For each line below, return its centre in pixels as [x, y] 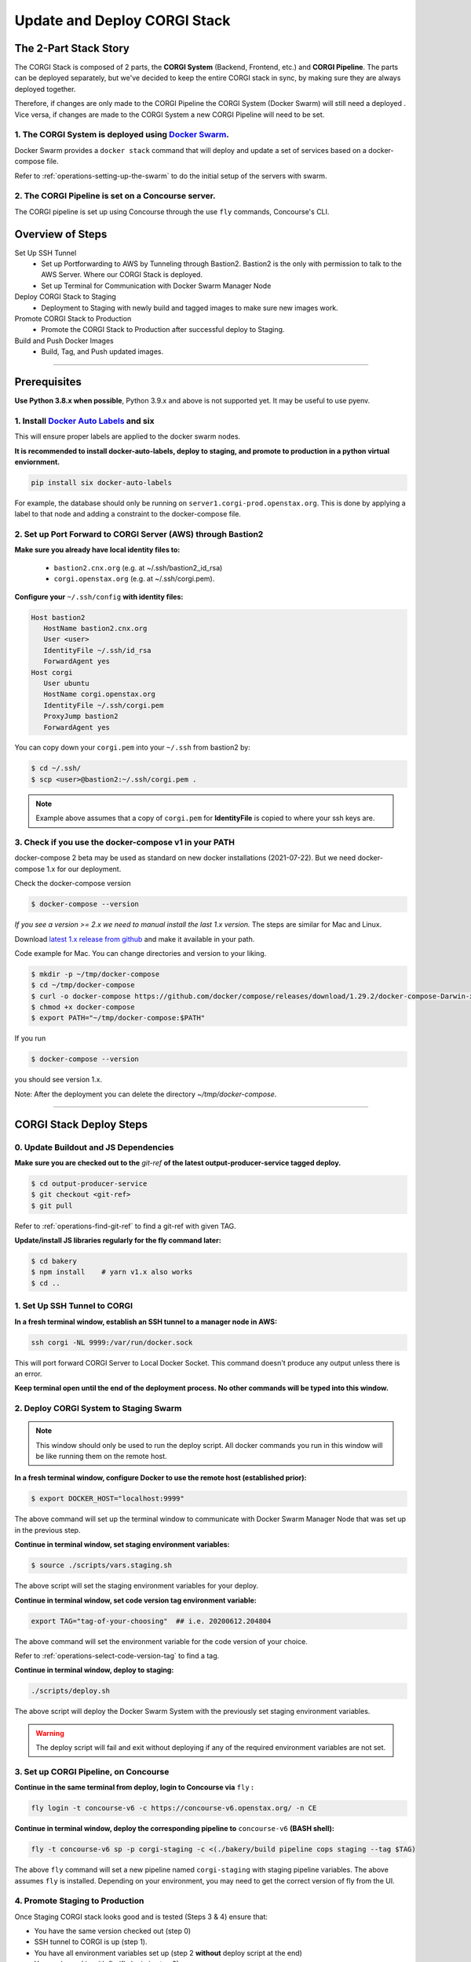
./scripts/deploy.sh [70, 1691]
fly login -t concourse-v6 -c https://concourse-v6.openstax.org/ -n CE [174, 1808]
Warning [50, 1733]
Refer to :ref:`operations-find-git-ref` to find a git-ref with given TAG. [126, 1226]
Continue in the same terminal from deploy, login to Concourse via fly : [134, 1787]
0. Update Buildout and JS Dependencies [94, 1147]
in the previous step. [47, 1530]
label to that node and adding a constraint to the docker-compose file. [128, 514]
